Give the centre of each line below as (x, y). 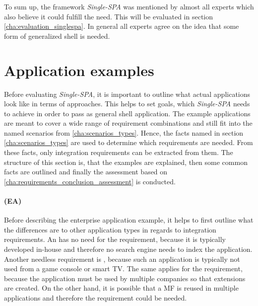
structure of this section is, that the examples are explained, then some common (126, 162)
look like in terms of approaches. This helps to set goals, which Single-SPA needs (127, 104)
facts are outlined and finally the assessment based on (86, 172)
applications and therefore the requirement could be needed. (96, 297)
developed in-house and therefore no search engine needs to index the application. (128, 249)
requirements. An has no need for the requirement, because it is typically (115, 239)
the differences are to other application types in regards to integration (110, 229)
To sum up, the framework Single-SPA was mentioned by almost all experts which (129, 6)
